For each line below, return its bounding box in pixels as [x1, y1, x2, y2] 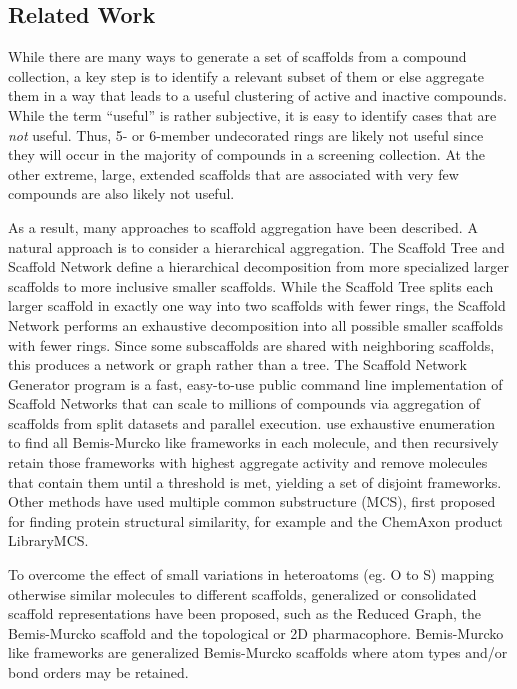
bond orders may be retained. [8, 662, 189, 683]
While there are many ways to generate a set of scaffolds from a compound [8, 46, 467, 67]
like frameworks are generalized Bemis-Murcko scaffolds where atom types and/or [8, 642, 508, 663]
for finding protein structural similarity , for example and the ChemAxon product [8, 510, 503, 531]
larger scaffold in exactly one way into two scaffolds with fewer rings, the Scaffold [8, 295, 506, 316]
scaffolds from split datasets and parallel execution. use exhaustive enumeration [8, 412, 496, 433]
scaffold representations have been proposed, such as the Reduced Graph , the [8, 603, 482, 624]
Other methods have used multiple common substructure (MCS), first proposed [8, 491, 496, 512]
